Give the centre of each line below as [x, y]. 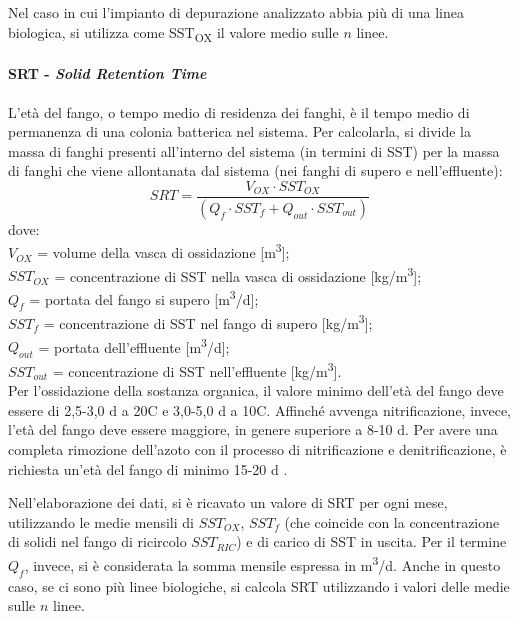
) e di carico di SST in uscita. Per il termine [371, 541]
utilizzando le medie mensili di [101, 521]
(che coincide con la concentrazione [392, 521]
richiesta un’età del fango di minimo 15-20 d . [148, 468]
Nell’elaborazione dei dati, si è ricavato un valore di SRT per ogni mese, [228, 502]
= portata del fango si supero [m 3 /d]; [144, 297]
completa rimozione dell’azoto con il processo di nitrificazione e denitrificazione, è [257, 449]
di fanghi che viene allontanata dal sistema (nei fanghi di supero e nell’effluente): [255, 170]
